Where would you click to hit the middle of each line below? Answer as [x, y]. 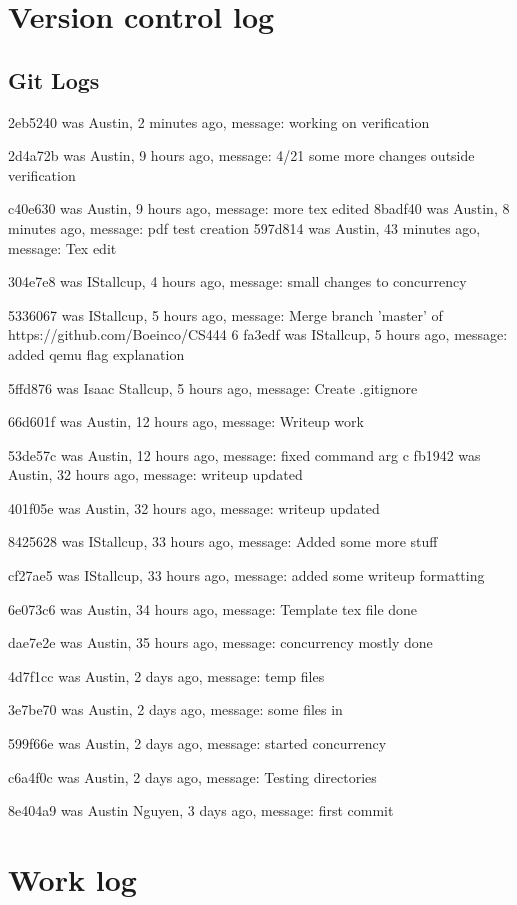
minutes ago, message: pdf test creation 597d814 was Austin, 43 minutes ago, [244, 227]
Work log [72, 879]
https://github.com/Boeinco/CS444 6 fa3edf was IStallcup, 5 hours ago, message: [258, 334]
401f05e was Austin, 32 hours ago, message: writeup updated [194, 507]
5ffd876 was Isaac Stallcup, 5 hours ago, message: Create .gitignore [213, 387]
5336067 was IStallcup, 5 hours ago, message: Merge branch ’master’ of [225, 314]
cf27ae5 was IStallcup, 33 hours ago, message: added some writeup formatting [246, 575]
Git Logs [54, 79]
